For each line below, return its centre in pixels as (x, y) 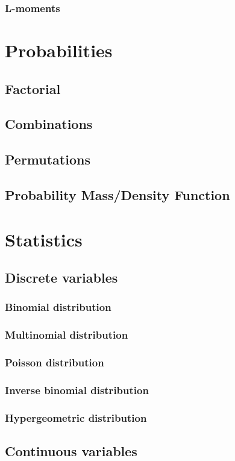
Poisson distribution (55, 362)
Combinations (49, 124)
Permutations (48, 159)
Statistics (44, 239)
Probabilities (59, 50)
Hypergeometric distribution (76, 417)
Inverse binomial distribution (77, 390)
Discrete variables (61, 278)
